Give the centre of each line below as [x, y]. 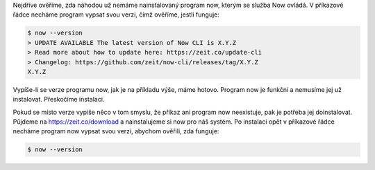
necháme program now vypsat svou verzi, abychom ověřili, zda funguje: [116, 131]
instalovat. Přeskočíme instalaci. [59, 100]
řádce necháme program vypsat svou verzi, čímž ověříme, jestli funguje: [116, 15]
